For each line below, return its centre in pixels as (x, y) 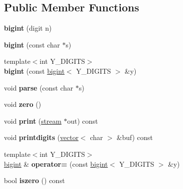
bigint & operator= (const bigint (56, 164)
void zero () (23, 104)
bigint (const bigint (34, 71)
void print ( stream (33, 120)
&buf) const (135, 137)
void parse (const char (39, 87)
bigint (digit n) (28, 28)
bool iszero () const (35, 180)
